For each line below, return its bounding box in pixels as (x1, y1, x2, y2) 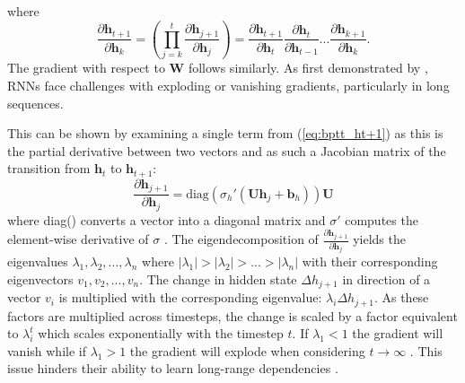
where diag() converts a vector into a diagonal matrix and (7, 210, 326, 229)
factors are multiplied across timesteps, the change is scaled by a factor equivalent (7, 306, 458, 325)
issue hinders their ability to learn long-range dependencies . (7, 359, 338, 378)
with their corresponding (302, 252, 438, 271)
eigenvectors (7, 269, 74, 288)
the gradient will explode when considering (129, 341, 365, 360)
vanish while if (7, 341, 86, 360)
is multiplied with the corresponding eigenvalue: (58, 288, 322, 307)
